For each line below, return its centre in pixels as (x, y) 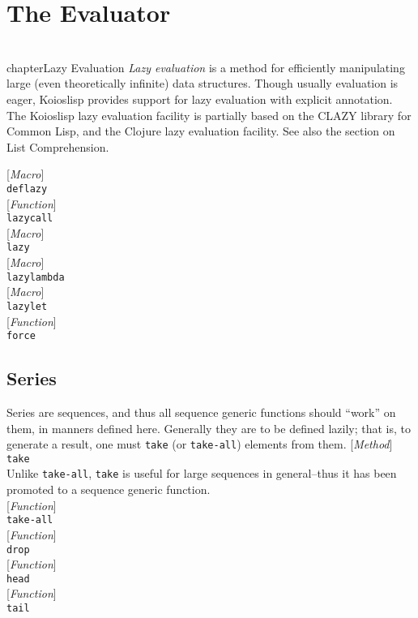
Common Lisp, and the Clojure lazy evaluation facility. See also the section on (201, 131)
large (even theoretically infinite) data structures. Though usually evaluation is (203, 83)
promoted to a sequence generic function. (109, 489)
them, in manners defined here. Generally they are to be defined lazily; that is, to (209, 428)
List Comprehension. (58, 146)
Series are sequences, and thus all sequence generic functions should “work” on (201, 412)
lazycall (30, 219)
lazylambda (36, 277)
